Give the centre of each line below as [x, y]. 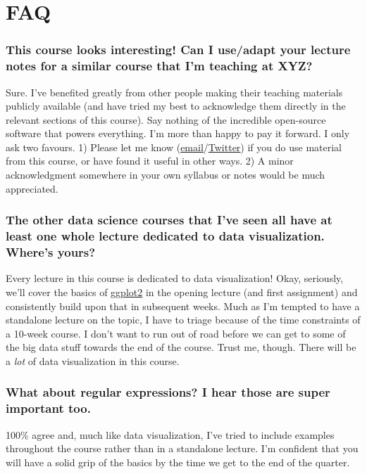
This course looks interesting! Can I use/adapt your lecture [178, 50]
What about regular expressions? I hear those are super [168, 392]
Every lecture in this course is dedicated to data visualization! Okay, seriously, [175, 278]
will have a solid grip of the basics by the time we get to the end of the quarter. [178, 462]
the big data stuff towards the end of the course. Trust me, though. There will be [181, 347]
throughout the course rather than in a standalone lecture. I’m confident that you [182, 448]
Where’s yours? [51, 252]
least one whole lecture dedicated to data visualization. [165, 236]
